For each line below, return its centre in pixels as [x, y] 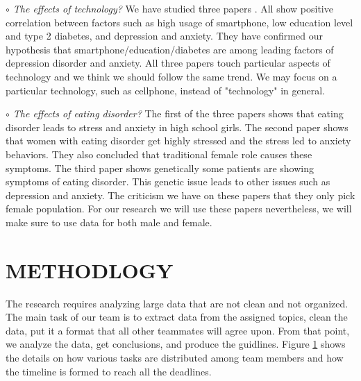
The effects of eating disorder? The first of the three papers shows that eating [178, 113]
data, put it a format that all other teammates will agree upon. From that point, [178, 330]
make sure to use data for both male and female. [109, 222]
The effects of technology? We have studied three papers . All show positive [173, 8]
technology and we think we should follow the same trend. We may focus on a [171, 76]
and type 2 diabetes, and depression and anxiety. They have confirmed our [164, 36]
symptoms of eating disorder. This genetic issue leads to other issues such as [168, 181]
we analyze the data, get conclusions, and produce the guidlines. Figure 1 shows [176, 344]
